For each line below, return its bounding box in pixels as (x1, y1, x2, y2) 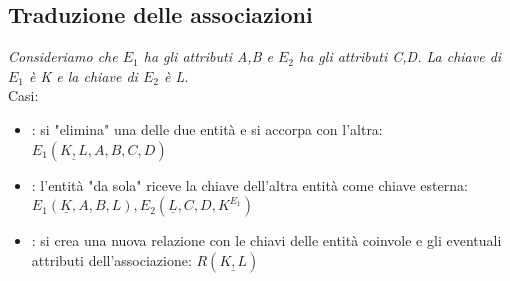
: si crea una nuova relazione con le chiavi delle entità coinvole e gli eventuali (31, 230, 502, 251)
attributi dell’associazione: (31, 249, 192, 270)
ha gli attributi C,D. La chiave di (299, 46, 502, 67)
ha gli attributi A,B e (143, 46, 273, 67)
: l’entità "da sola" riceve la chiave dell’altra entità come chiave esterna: (31, 174, 468, 195)
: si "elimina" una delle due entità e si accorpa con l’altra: (31, 118, 383, 139)
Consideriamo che (8, 46, 118, 67)
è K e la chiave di (29, 65, 138, 86)
